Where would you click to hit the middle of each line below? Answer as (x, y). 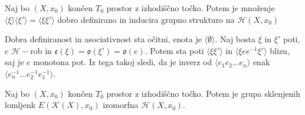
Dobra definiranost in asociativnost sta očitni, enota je (103, 39)
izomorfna (121, 105)
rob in (41, 50)
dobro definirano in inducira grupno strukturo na (146, 19)
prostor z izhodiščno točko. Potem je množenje (191, 8)
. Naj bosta (235, 39)
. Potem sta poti (174, 50)
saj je (14, 62)
